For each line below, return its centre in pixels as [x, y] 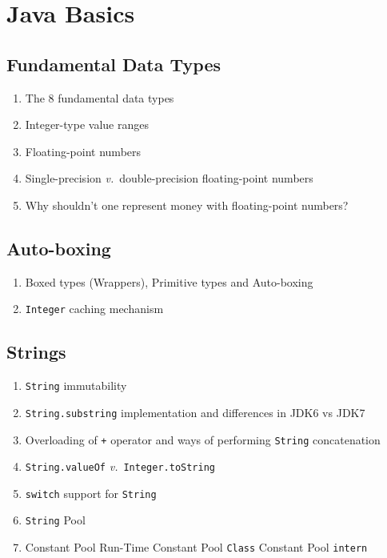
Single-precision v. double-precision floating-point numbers [169, 178]
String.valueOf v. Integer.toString [120, 466]
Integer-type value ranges [87, 124]
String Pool [55, 520]
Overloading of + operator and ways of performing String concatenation [203, 439]
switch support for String [91, 493]
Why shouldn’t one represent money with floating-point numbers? [187, 205]
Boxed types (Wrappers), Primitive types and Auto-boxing [169, 281]
